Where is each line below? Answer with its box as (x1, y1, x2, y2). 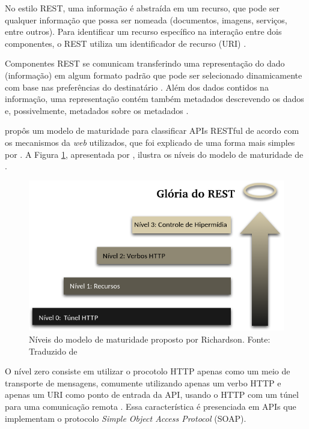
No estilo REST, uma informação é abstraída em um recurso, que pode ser (5, 2, 280, 14)
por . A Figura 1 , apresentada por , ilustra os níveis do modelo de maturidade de (5, 148, 304, 160)
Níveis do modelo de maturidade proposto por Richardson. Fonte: (29, 333, 271, 346)
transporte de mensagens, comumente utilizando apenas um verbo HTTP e (5, 376, 281, 389)
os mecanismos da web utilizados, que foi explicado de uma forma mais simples (5, 136, 295, 148)
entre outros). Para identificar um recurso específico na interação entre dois (5, 25, 282, 38)
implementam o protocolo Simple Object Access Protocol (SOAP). (5, 412, 246, 424)
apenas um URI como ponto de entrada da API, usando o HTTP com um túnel (5, 388, 299, 401)
